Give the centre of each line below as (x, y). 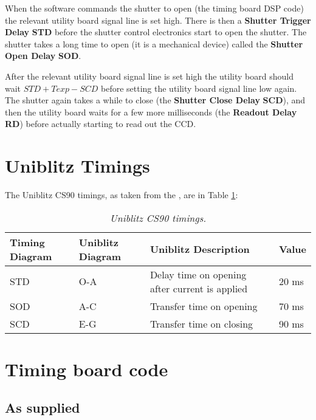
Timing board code (87, 369)
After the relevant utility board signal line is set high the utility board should (149, 76)
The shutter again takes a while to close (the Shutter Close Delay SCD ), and (155, 100)
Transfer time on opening (204, 306)
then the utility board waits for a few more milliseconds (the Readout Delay (151, 112)
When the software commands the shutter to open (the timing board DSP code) (154, 8)
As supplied (43, 408)
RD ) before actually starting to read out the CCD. (101, 124)
